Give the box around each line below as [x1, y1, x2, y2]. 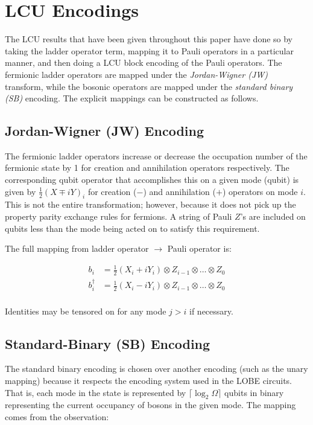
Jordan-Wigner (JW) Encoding [5, 121, 204, 140]
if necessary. [189, 304, 233, 317]
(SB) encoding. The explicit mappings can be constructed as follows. [5, 92, 259, 104]
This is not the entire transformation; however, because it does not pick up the [5, 198, 296, 211]
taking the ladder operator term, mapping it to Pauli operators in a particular [5, 44, 294, 57]
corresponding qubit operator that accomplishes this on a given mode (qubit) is [5, 173, 299, 186]
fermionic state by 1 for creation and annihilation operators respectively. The [5, 161, 289, 174]
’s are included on [240, 210, 306, 223]
